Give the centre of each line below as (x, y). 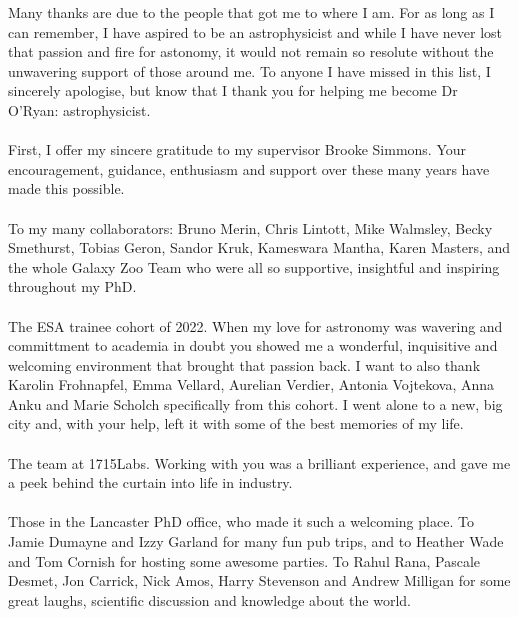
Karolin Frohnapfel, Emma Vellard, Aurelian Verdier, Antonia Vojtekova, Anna (251, 384)
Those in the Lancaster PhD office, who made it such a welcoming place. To (241, 521)
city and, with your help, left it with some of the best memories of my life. (236, 423)
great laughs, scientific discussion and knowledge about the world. (209, 599)
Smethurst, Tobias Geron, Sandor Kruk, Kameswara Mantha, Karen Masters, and (259, 247)
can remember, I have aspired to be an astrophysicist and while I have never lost (255, 31)
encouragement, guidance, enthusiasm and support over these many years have (249, 168)
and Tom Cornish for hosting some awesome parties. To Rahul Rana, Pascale (244, 560)
